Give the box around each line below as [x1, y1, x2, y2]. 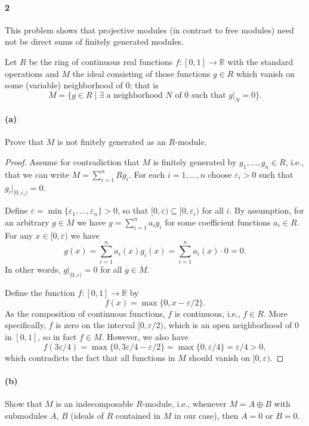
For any [5, 229, 33, 241]
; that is [129, 79, 159, 91]
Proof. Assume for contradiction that [5, 155, 140, 168]
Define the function [5, 286, 75, 299]
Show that [5, 397, 42, 410]
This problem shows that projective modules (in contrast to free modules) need [5, 23, 294, 36]
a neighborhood [106, 91, 163, 100]
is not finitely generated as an [57, 135, 166, 148]
